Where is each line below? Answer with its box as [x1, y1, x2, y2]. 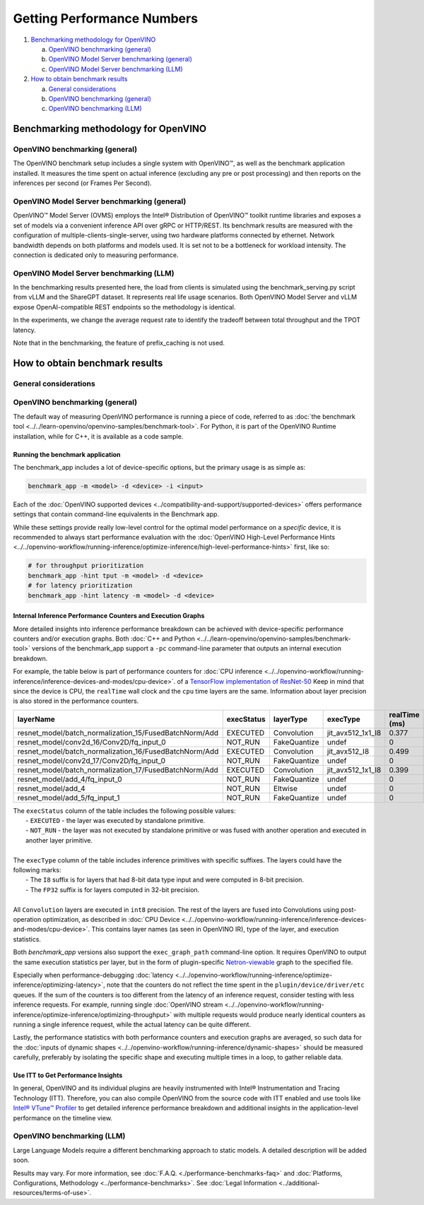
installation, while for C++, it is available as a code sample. [13, 432, 184, 441]
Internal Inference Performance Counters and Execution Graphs [13, 612, 205, 620]
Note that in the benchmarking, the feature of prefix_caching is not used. [13, 339, 225, 348]
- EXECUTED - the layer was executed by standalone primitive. [25, 817, 206, 825]
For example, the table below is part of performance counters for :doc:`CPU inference [13, 667, 263, 676]
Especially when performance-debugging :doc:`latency [13, 970, 174, 979]
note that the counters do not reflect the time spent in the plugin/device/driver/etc [106, 980, 365, 989]
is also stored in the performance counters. [13, 696, 139, 706]
